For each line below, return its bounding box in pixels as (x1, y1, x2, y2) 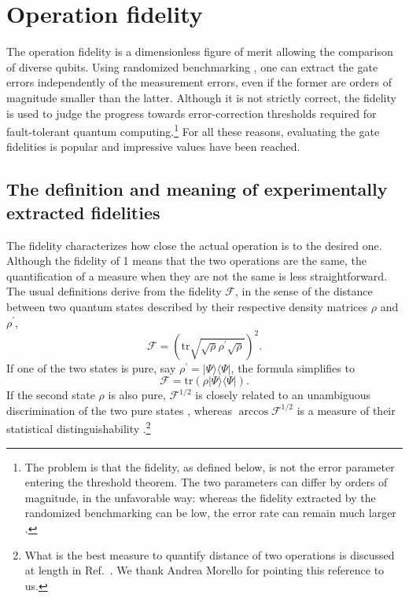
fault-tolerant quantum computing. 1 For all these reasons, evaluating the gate (6, 121, 380, 139)
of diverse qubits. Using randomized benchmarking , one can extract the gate (6, 58, 378, 75)
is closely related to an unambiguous (195, 387, 370, 403)
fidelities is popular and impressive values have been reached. (6, 138, 300, 155)
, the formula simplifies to (230, 359, 355, 376)
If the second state (6, 387, 95, 403)
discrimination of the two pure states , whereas (6, 402, 233, 418)
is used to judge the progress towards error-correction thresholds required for (6, 105, 377, 121)
